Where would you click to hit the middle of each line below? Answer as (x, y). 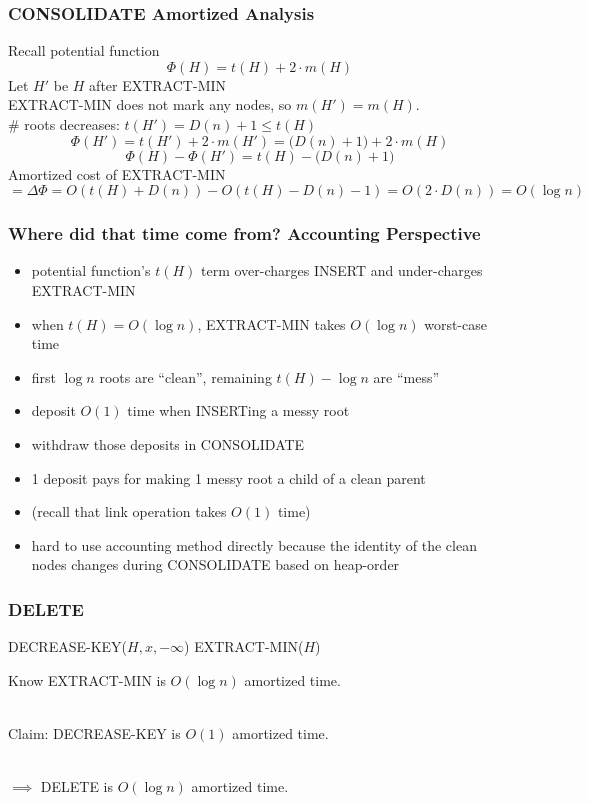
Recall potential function (84, 50)
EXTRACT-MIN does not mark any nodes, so (150, 104)
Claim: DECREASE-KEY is (94, 732)
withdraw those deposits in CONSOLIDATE (168, 443)
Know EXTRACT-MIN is (87, 679)
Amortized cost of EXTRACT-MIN (117, 173)
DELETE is (77, 786)
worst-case (455, 323)
